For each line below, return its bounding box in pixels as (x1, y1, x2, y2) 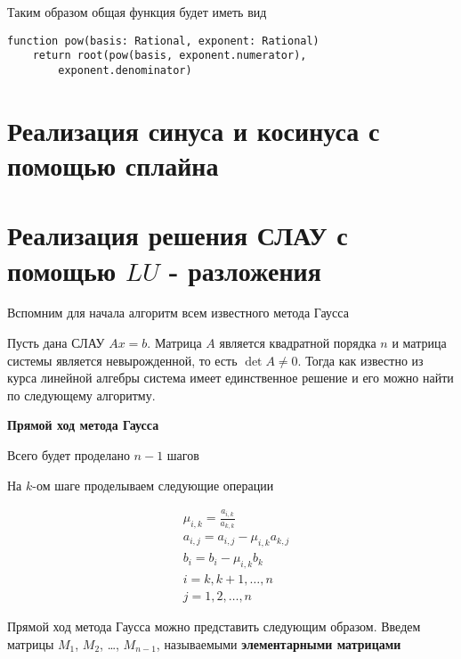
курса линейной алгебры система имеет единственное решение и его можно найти (7, 368, 454, 387)
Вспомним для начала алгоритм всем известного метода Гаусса (7, 303, 349, 322)
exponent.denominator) (58, 63, 192, 77)
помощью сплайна (7, 146, 219, 183)
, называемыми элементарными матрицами (156, 634, 401, 653)
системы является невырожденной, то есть (7, 350, 238, 369)
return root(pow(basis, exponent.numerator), (32, 49, 307, 62)
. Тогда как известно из (297, 350, 424, 369)
